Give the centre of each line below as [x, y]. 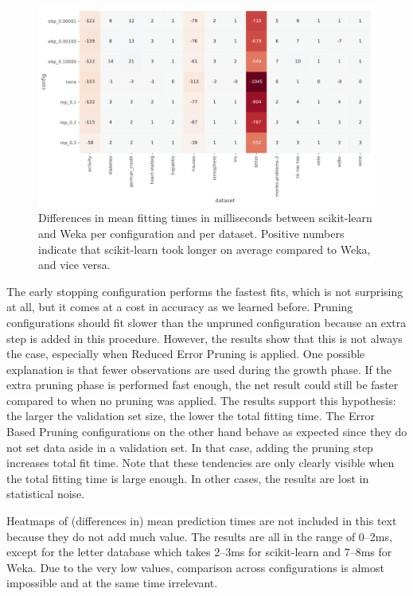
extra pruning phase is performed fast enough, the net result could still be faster [203, 385]
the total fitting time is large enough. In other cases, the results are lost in [188, 478]
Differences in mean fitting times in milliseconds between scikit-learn [205, 218]
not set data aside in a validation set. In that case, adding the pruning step [190, 447]
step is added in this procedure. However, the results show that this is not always [205, 338]
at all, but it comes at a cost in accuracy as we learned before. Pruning [180, 307]
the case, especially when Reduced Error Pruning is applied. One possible [186, 354]
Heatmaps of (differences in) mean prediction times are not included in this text [202, 521]
